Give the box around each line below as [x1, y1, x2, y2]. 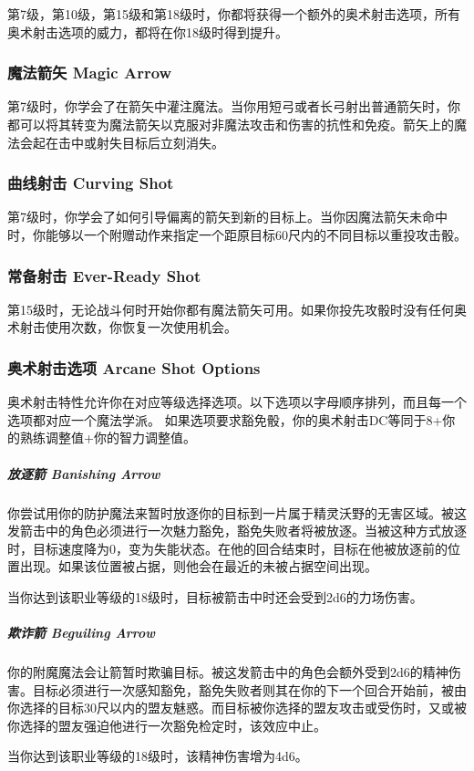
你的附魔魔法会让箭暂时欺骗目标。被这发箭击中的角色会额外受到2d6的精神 [7, 662, 448, 682]
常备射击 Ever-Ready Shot [7, 264, 201, 287]
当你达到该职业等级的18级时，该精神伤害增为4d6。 [7, 746, 308, 766]
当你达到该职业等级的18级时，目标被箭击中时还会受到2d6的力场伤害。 [7, 587, 423, 606]
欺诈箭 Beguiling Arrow [7, 623, 156, 642]
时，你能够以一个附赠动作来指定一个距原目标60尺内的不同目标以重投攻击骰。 [7, 225, 467, 244]
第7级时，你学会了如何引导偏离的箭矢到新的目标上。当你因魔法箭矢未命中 [7, 207, 448, 226]
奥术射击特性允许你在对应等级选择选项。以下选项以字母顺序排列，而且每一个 [7, 392, 467, 412]
